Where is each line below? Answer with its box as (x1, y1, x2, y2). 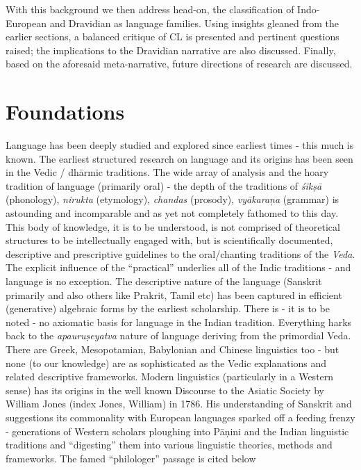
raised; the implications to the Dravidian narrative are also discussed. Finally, (6, 42, 336, 57)
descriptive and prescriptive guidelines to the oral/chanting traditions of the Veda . (6, 246, 355, 261)
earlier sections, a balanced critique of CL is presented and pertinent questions (6, 29, 339, 44)
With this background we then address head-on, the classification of (6, 2, 294, 16)
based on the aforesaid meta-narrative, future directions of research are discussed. (6, 56, 353, 71)
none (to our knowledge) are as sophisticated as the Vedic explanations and (6, 355, 327, 370)
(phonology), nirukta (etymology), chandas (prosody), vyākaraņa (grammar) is (6, 192, 339, 206)
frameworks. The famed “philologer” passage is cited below (6, 451, 256, 465)
